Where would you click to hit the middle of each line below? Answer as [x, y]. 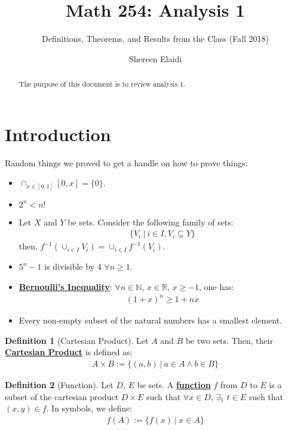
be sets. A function [174, 384]
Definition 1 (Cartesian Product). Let [77, 340]
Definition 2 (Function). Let [59, 384]
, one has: [217, 287]
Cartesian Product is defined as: [69, 352]
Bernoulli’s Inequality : [65, 287]
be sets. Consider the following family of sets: [151, 222]
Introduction [58, 134]
